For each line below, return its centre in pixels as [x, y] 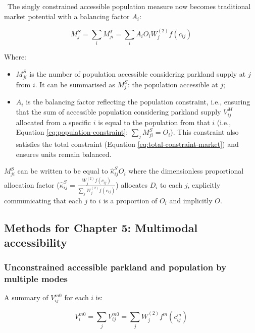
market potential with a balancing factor [67, 16]
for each [76, 297]
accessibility [36, 242]
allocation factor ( [32, 184]
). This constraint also [205, 132]
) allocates [132, 184]
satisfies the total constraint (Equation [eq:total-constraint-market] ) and [127, 144]
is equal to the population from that [154, 122]
